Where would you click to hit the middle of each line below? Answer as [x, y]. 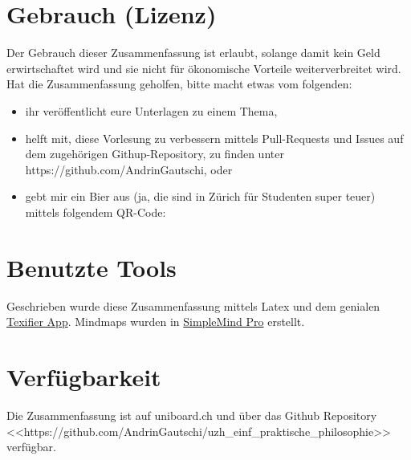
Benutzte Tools [92, 267]
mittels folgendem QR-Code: [96, 212]
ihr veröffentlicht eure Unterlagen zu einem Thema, [151, 110]
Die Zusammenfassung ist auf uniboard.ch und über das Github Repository [192, 415]
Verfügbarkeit [84, 376]
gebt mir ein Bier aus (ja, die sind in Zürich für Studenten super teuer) [200, 196]
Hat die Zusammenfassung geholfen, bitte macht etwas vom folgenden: [179, 84]
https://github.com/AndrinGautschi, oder [129, 169]
